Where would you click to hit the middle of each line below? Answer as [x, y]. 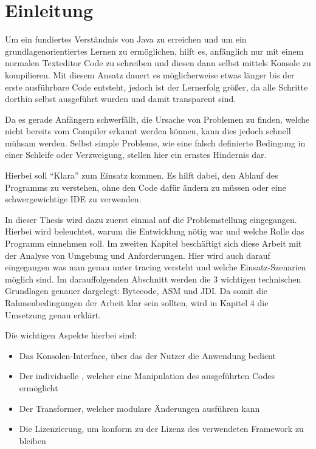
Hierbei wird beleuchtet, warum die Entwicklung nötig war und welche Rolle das [155, 231]
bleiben [33, 440]
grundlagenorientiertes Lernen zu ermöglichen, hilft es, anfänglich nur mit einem [154, 51]
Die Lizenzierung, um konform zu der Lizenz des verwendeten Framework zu [161, 429]
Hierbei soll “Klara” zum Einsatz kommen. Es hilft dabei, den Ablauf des [142, 175]
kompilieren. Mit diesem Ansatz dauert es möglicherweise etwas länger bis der [150, 74]
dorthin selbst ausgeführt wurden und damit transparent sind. [121, 99]
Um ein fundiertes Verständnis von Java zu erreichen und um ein [126, 39]
